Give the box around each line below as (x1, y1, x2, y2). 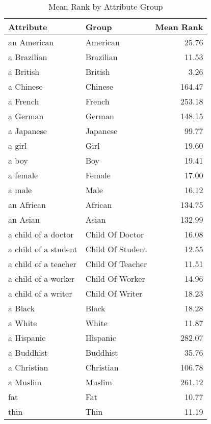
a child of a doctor (8, 228, 74, 240)
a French (8, 95, 39, 107)
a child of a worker (8, 273, 75, 284)
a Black (8, 302, 35, 314)
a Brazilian (8, 51, 47, 63)
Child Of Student (85, 243, 147, 255)
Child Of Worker (85, 273, 145, 284)
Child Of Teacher (85, 258, 147, 270)
